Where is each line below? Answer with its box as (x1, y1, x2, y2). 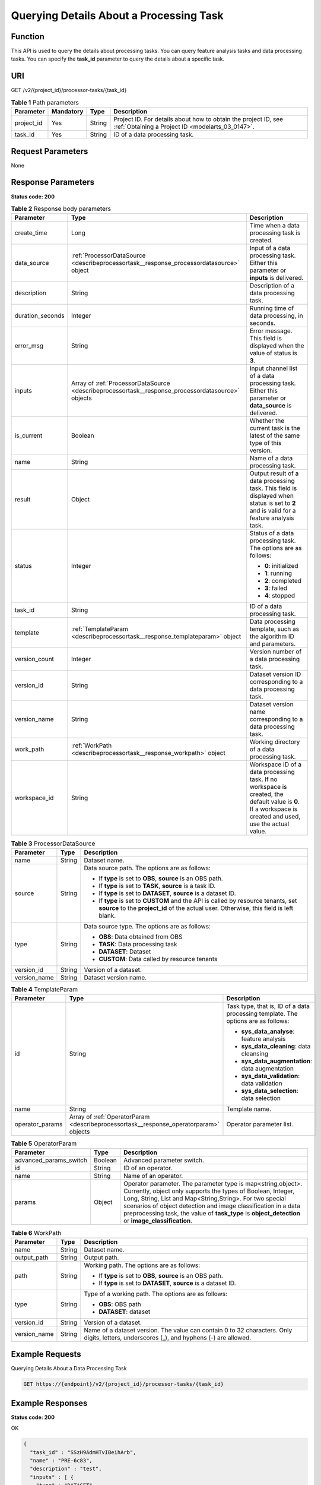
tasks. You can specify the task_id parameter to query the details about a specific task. (11, 55, 225, 62)
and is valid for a (249, 507, 296, 515)
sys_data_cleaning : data (241, 1042, 311, 1051)
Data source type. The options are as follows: (84, 922, 211, 930)
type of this (249, 439, 282, 447)
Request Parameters (11, 146, 88, 156)
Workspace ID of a (249, 760, 302, 769)
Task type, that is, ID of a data (226, 1002, 310, 1010)
